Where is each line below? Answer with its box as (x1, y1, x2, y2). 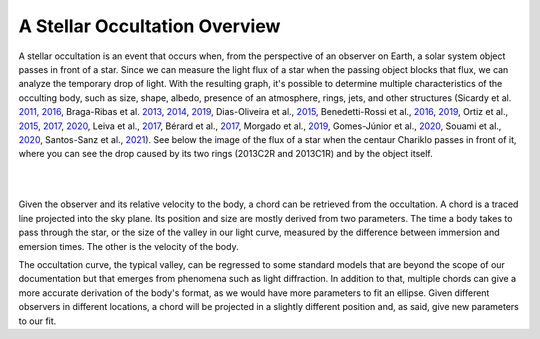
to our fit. (18, 315, 57, 327)
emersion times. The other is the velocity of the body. (18, 240, 239, 252)
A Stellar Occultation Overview (18, 15, 281, 37)
